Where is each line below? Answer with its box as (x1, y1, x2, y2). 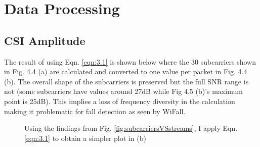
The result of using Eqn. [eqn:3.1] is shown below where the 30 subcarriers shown (4, 56, 256, 67)
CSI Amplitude (4, 32, 85, 48)
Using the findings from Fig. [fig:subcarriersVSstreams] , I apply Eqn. (24, 123, 238, 133)
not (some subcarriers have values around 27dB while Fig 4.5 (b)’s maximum (4, 86, 243, 96)
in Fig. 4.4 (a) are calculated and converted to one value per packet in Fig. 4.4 (4, 66, 247, 77)
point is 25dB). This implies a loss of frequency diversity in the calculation (4, 95, 235, 106)
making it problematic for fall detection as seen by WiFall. (4, 106, 186, 116)
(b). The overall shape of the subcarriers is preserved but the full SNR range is (4, 76, 249, 86)
